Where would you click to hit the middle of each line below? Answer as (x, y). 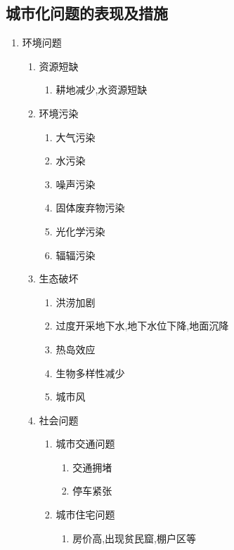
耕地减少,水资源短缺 (102, 90)
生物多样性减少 (90, 373)
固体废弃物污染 (90, 208)
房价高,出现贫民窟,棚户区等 (134, 538)
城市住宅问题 (85, 515)
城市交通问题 (85, 444)
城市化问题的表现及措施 (87, 13)
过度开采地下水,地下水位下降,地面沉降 (142, 326)
